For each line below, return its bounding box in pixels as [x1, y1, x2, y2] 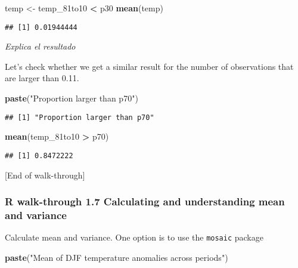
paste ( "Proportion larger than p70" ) [5, 92, 138, 104]
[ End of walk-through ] [5, 168, 85, 181]
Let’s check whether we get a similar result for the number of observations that [5, 60, 294, 72]
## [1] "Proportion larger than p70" [5, 113, 154, 122]
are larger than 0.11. [5, 72, 79, 84]
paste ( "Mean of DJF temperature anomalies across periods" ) [5, 251, 228, 263]
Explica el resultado [5, 40, 76, 53]
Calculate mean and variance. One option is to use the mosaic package [5, 231, 263, 244]
